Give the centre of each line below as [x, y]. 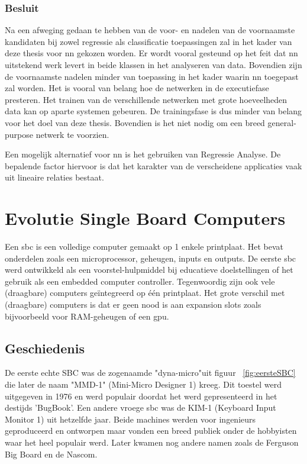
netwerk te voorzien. [72, 134]
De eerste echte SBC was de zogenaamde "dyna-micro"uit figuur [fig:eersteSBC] [150, 373]
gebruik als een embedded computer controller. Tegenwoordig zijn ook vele [140, 281]
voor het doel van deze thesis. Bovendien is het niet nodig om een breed [135, 122]
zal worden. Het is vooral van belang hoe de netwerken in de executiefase [137, 88]
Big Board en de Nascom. [51, 454]
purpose [19, 134]
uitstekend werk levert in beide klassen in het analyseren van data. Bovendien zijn [153, 65]
